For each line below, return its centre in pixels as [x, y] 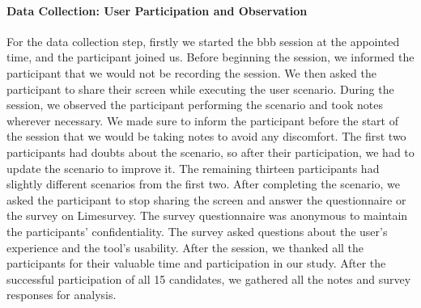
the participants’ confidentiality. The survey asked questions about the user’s [197, 231]
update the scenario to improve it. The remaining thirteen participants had [193, 168]
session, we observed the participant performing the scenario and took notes [195, 105]
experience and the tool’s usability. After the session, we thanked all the [185, 247]
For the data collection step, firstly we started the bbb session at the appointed [203, 41]
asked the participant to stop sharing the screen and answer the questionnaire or [206, 199]
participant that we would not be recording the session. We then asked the [191, 72]
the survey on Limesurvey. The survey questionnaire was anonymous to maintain [207, 215]
